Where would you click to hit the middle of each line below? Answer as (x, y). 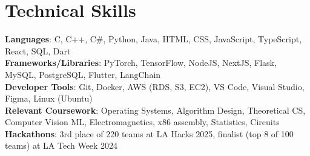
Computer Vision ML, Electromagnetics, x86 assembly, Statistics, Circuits (142, 122)
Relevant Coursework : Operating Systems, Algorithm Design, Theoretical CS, (155, 110)
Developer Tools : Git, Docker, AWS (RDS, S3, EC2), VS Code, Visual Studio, (155, 86)
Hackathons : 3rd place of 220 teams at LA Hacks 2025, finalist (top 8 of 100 (149, 133)
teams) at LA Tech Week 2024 (61, 145)
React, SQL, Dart (38, 50)
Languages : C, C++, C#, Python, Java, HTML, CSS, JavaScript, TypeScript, (153, 39)
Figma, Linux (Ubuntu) (49, 98)
